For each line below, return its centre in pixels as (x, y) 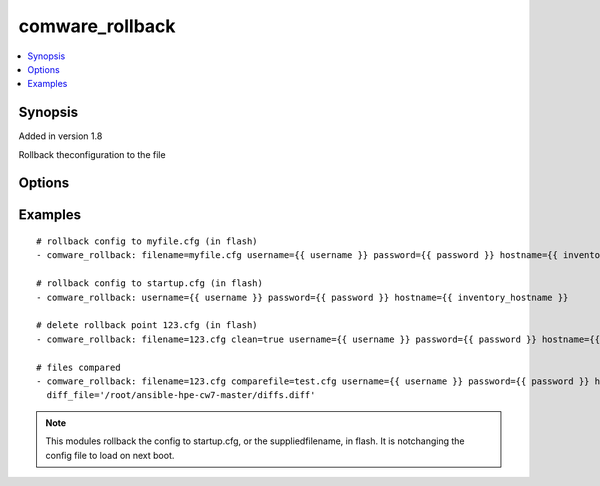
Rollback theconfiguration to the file (92, 154)
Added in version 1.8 (60, 136)
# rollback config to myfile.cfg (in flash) (147, 241)
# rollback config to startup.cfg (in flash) (150, 283)
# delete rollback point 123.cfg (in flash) (147, 325)
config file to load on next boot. (110, 455)
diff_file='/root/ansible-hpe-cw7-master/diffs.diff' (181, 395)
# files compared (78, 367)
